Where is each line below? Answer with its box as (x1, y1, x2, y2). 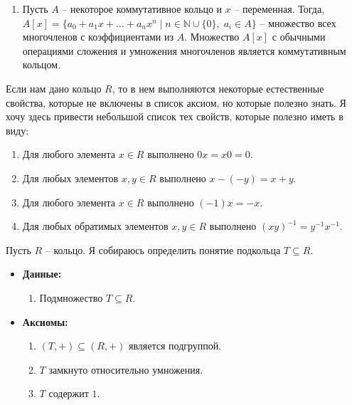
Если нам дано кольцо (6, 80, 102, 95)
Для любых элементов (22, 170, 119, 185)
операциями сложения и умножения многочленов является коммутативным (22, 43, 346, 58)
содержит (48, 386, 89, 401)
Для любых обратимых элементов (22, 219, 169, 233)
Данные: (22, 266, 62, 281)
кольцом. (22, 57, 61, 72)
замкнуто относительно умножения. (48, 362, 203, 377)
